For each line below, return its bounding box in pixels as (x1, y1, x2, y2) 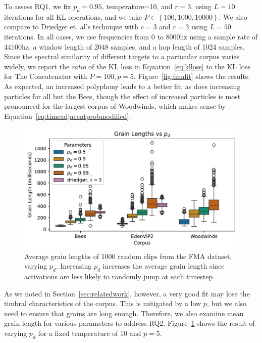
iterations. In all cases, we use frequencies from (4, 31, 149, 41)
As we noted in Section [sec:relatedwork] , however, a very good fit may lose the (4, 288, 250, 298)
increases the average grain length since (102, 261, 225, 271)
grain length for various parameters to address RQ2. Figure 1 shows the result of (4, 318, 255, 328)
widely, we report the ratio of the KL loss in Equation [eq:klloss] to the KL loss (4, 61, 250, 71)
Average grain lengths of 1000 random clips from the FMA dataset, (24, 250, 232, 261)
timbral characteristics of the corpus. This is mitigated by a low (4, 298, 201, 309)
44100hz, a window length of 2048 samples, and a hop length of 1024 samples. (4, 41, 245, 52)
